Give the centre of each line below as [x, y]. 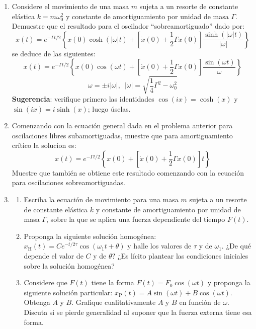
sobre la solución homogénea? [69, 265]
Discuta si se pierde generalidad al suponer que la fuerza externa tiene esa [138, 312]
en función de [200, 302]
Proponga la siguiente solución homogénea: [90, 236]
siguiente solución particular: [68, 292]
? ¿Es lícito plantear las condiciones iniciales [180, 256]
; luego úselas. [109, 108]
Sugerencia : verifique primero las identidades [83, 98]
